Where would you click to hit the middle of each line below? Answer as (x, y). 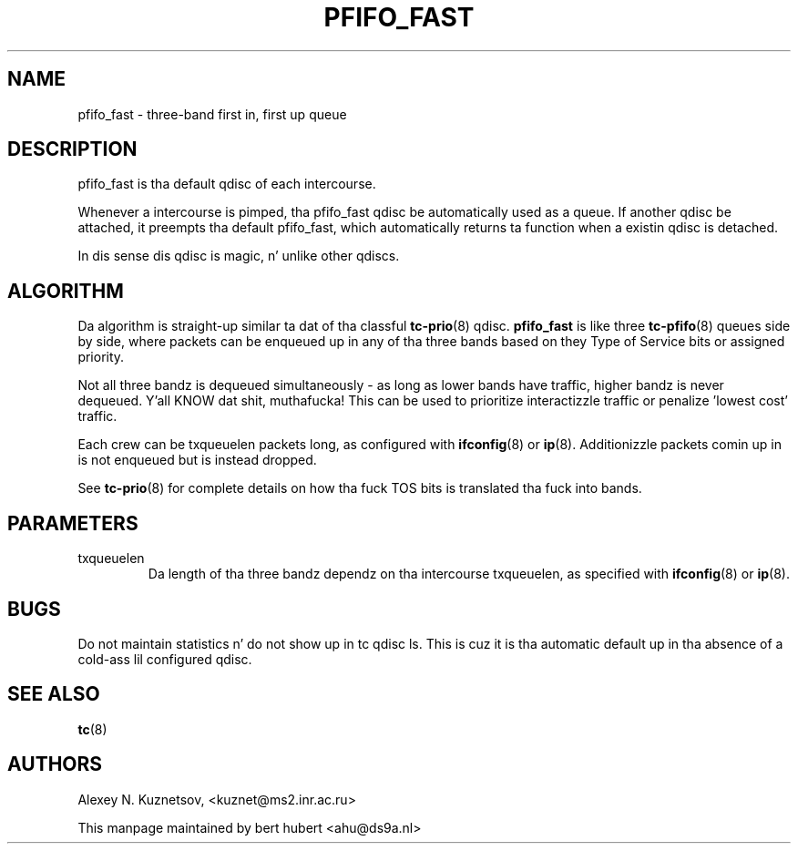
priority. (101, 357)
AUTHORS (55, 764)
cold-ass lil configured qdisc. (165, 659)
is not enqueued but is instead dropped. (197, 460)
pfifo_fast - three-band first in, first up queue (212, 114)
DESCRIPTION (72, 149)
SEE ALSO (54, 694)
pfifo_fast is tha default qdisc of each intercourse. (227, 184)
